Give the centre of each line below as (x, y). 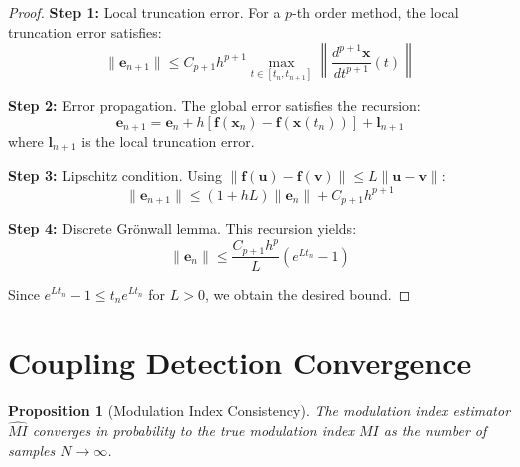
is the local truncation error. (168, 140)
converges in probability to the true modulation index (193, 430)
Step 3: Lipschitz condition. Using (115, 175)
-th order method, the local (375, 12)
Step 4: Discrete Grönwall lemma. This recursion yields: (182, 227)
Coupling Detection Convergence (240, 362)
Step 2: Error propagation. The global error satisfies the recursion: (214, 104)
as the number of (435, 430)
